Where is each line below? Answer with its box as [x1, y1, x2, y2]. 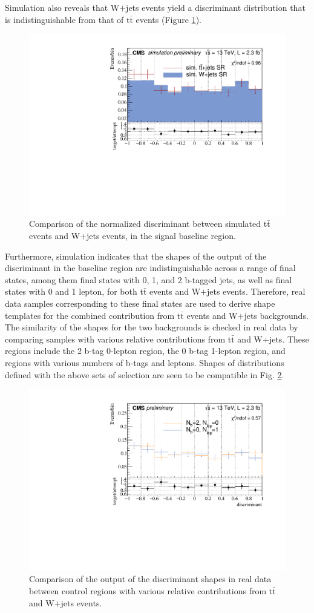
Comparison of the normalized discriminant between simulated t [29, 217, 267, 230]
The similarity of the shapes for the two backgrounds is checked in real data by [5, 321, 298, 333]
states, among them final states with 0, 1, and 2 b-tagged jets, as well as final [5, 273, 292, 286]
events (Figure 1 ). [136, 13, 201, 25]
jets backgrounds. [244, 309, 309, 321]
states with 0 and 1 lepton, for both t [5, 285, 143, 298]
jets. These [269, 332, 309, 345]
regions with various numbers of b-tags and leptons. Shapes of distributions [5, 356, 284, 369]
